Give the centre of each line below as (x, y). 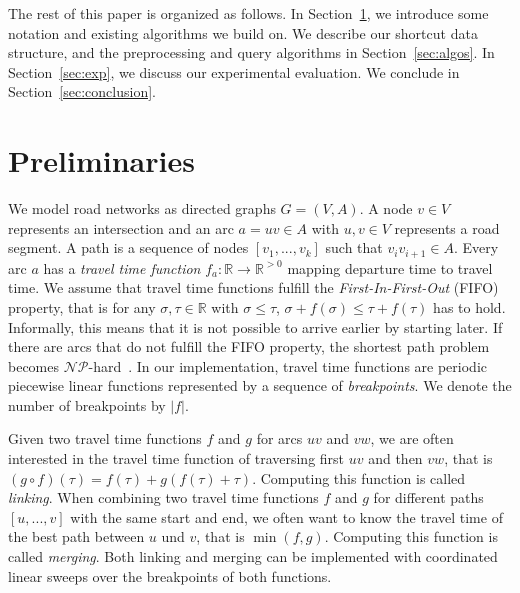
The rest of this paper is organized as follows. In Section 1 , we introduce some (248, 13)
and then (395, 458)
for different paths (428, 497)
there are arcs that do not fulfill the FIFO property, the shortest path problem (249, 346)
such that (354, 247)
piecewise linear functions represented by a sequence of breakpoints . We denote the (260, 385)
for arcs (279, 438)
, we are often (412, 438)
